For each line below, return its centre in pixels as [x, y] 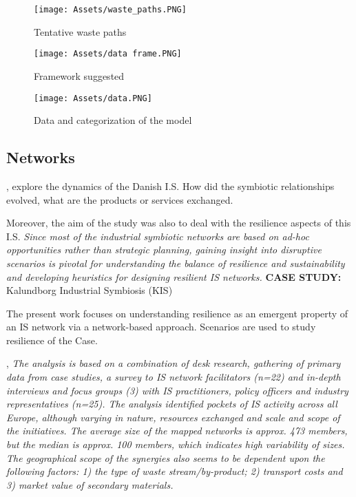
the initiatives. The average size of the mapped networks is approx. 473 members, [177, 431]
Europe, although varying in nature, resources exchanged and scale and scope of [173, 417]
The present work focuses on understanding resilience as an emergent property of [177, 313]
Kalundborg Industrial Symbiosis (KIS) [90, 290]
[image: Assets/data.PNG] [93, 98]
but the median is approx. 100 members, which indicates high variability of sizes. [176, 444]
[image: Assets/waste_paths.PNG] [110, 10]
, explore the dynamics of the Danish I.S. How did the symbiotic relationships [170, 186]
